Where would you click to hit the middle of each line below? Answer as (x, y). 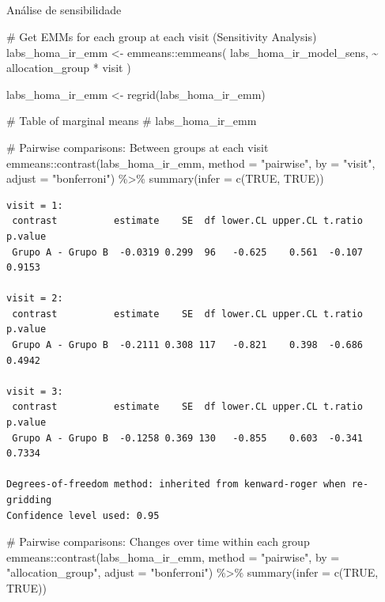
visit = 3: (35, 391)
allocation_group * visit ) (69, 68)
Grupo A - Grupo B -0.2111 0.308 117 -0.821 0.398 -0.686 (188, 345)
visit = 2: (35, 299)
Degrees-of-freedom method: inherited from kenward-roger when (176, 485)
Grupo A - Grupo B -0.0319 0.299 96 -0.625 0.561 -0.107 (188, 252)
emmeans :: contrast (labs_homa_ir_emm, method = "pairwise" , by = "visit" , (191, 163)
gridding (29, 500)
